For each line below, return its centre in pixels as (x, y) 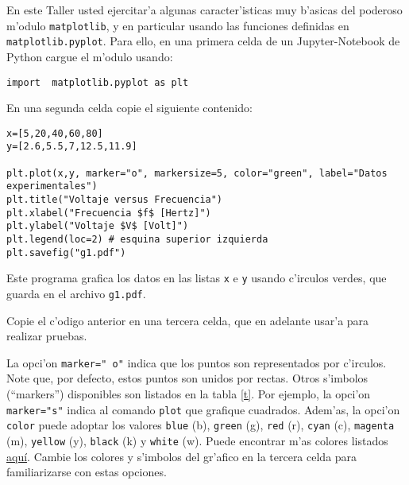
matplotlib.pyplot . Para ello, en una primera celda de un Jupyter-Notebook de (203, 41)
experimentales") (52, 186)
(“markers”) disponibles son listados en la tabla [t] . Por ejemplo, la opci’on (189, 394)
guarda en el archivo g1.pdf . (76, 293)
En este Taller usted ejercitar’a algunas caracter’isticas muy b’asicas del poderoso (204, 10)
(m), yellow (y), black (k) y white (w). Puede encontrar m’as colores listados (197, 440)
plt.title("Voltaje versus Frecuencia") (115, 200)
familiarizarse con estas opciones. (87, 472)
